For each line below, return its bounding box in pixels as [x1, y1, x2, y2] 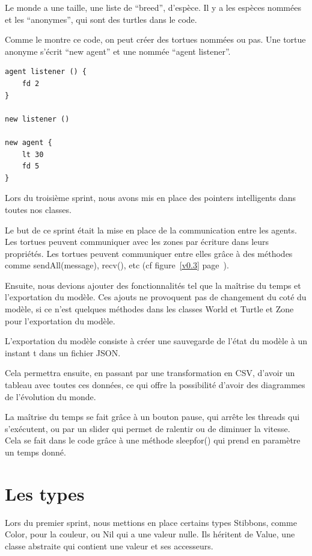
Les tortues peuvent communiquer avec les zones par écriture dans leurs [5, 235, 269, 248]
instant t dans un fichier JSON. [5, 346, 121, 359]
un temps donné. [5, 446, 66, 458]
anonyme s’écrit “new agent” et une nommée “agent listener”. [5, 45, 231, 57]
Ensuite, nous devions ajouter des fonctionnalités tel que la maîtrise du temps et [5, 279, 301, 291]
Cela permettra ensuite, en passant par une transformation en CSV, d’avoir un [5, 366, 295, 379]
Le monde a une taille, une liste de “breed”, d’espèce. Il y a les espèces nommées [5, 1, 301, 13]
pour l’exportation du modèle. [5, 314, 115, 327]
